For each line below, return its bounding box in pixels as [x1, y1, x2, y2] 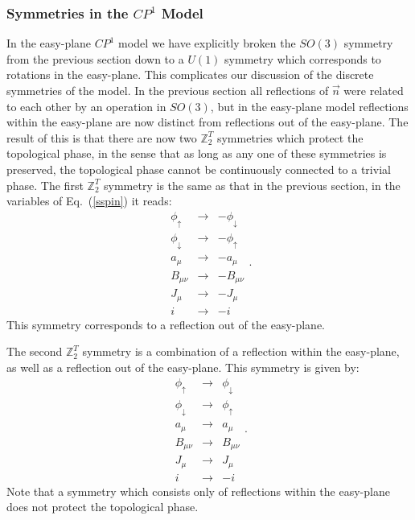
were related [343, 82, 404, 98]
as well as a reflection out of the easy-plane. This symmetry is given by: [6, 359, 360, 376]
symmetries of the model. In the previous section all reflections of [6, 82, 329, 98]
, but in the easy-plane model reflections [210, 97, 409, 114]
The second [6, 343, 63, 360]
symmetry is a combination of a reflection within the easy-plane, [82, 343, 400, 360]
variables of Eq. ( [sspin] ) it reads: [6, 192, 172, 209]
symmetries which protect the [216, 129, 364, 146]
